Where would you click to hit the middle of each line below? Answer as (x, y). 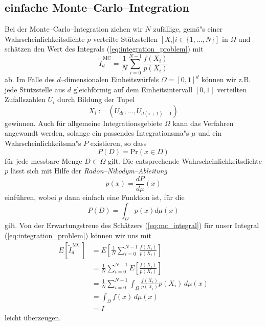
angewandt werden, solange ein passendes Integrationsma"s (97, 133)
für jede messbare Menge (43, 160)
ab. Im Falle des (30, 79)
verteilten (232, 89)
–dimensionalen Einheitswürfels (110, 79)
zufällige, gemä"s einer (188, 29)
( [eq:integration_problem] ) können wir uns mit (78, 235)
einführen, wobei (30, 197)
